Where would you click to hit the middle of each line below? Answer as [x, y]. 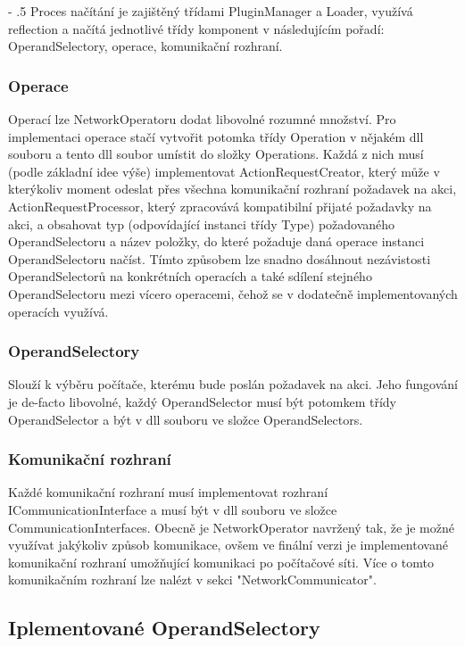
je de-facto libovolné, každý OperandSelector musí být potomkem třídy [202, 401]
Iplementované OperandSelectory [164, 628]
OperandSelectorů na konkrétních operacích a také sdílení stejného [190, 276]
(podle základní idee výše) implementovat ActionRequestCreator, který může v [224, 171]
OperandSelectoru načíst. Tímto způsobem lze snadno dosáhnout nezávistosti [220, 258]
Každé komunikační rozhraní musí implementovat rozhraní [168, 492]
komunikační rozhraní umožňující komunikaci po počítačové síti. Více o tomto [221, 562]
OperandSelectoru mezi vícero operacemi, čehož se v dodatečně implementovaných [233, 293]
